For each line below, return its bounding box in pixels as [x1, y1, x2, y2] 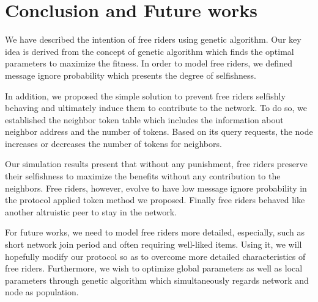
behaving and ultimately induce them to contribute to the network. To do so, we [5, 101, 308, 114]
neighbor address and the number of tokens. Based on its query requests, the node [5, 125, 313, 138]
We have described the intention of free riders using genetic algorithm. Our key [5, 33, 301, 46]
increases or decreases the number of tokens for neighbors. [5, 137, 222, 149]
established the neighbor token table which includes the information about [5, 113, 284, 126]
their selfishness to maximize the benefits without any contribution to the [5, 170, 281, 182]
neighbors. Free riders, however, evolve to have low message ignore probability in [5, 181, 307, 194]
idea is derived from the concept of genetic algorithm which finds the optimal [5, 45, 294, 57]
